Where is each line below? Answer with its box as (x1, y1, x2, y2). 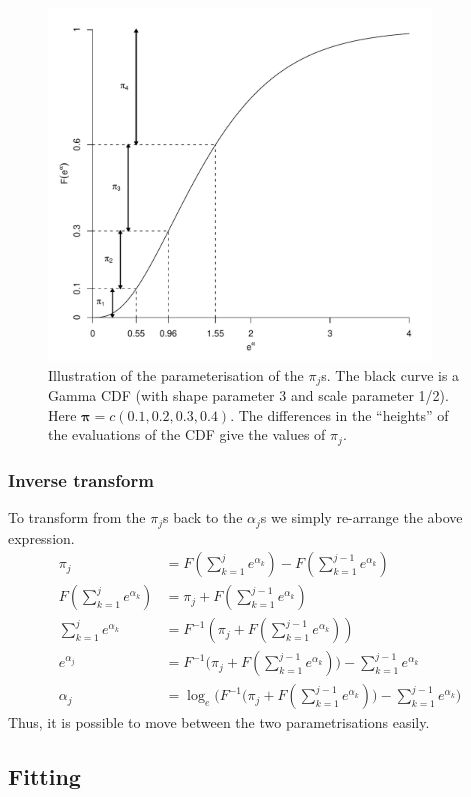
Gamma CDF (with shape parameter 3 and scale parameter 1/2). (48, 385, 449, 406)
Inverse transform (8, 467, 154, 492)
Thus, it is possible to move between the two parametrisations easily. (8, 712, 430, 733)
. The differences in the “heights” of (230, 404, 449, 425)
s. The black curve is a (321, 364, 460, 385)
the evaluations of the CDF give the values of (48, 424, 326, 445)
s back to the (162, 507, 243, 528)
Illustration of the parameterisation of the (48, 364, 304, 385)
